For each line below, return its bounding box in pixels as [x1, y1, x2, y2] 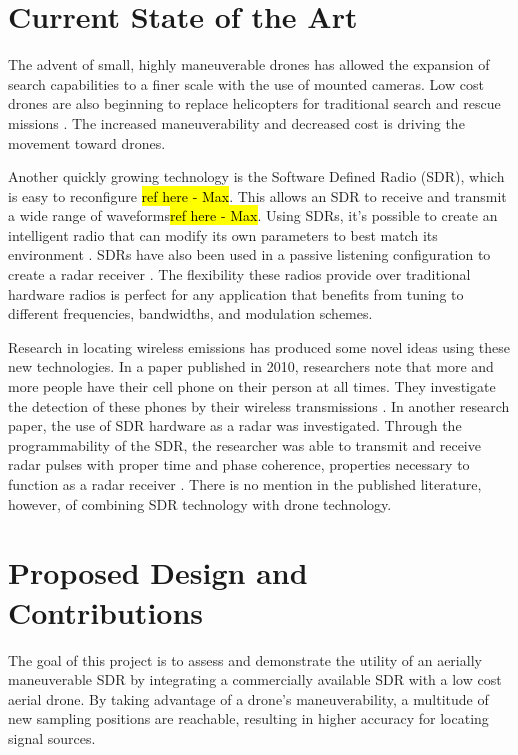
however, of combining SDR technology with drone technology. [8, 493, 392, 514]
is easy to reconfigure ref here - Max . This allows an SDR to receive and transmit [8, 185, 507, 206]
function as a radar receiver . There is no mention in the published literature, [8, 474, 482, 494]
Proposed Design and [8, 552, 308, 593]
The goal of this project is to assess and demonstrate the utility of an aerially [8, 649, 482, 670]
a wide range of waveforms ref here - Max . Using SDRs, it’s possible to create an [8, 205, 498, 226]
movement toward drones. [8, 132, 166, 153]
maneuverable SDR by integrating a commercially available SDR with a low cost [8, 669, 502, 690]
